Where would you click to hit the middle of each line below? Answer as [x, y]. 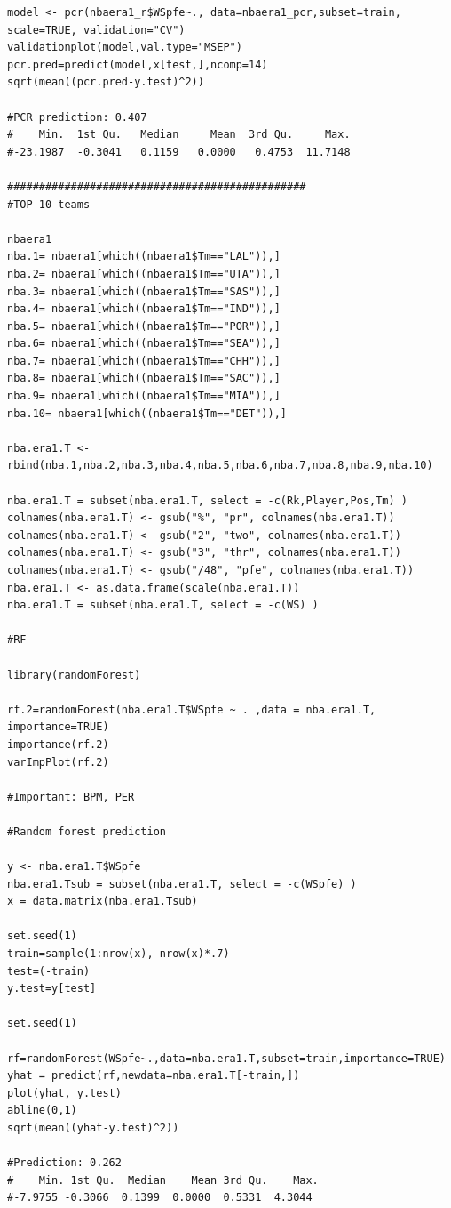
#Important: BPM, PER [71, 797]
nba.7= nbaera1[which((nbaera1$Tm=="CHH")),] [144, 361]
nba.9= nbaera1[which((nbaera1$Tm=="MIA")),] [144, 396]
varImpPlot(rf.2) [58, 762]
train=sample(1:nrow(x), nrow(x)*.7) [119, 954]
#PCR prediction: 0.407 [77, 117]
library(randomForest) [74, 675]
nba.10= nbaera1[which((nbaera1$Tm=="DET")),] [147, 413]
